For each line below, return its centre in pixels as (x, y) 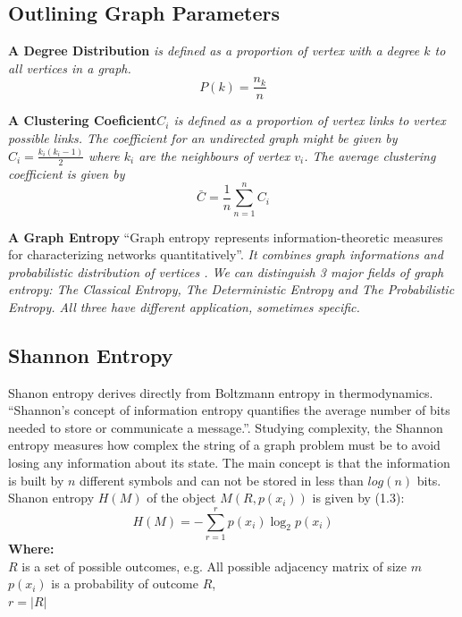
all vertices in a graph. (70, 68)
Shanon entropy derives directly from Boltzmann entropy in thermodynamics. (221, 392)
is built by (36, 480)
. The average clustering (370, 155)
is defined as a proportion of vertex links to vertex (310, 120)
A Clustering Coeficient (83, 120)
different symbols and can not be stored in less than (222, 480)
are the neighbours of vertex (214, 155)
